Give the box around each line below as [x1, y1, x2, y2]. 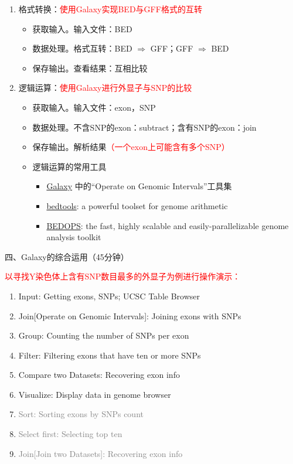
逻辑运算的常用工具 [32, 160, 107, 172]
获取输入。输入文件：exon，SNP [32, 101, 156, 113]
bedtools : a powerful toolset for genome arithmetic [46, 199, 228, 211]
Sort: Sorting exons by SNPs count [18, 408, 144, 420]
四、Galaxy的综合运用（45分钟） [5, 250, 129, 262]
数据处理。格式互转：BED [32, 42, 132, 54]
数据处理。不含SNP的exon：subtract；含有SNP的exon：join [32, 121, 257, 133]
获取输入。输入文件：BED [32, 22, 132, 35]
